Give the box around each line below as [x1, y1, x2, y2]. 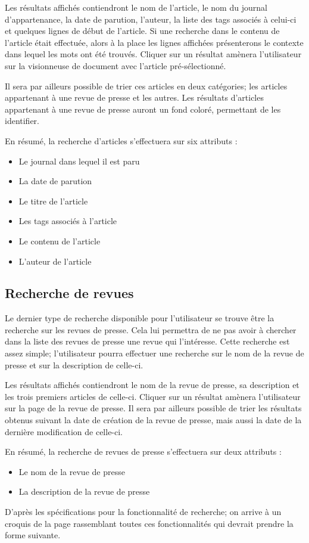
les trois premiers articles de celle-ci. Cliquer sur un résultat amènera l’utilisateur [5, 390, 301, 402]
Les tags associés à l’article [18, 215, 117, 227]
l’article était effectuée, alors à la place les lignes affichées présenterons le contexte [5, 36, 304, 48]
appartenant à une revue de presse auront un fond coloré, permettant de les [5, 103, 281, 115]
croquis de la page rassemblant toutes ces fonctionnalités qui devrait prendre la [5, 517, 294, 529]
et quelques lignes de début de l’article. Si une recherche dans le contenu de [5, 24, 280, 37]
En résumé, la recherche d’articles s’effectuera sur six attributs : [5, 134, 238, 147]
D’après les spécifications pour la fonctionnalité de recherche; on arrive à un [5, 505, 282, 518]
